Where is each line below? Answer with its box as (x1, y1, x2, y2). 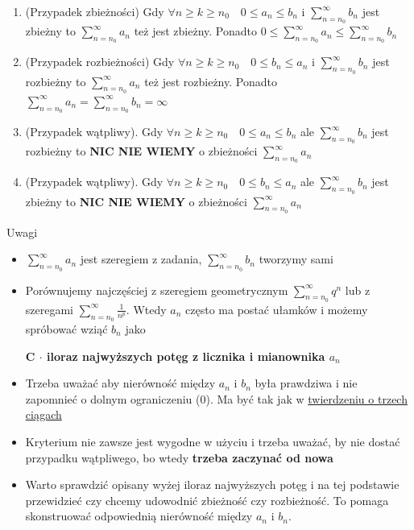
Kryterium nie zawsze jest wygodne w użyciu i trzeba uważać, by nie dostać (25, 433, 400, 449)
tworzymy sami (259, 251, 333, 267)
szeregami (25, 300, 74, 317)
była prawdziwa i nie (255, 375, 358, 391)
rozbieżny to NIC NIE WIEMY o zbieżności (25, 143, 258, 159)
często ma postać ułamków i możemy (185, 300, 368, 317)
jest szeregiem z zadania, (80, 251, 202, 267)
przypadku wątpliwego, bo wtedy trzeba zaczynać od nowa (25, 449, 333, 466)
